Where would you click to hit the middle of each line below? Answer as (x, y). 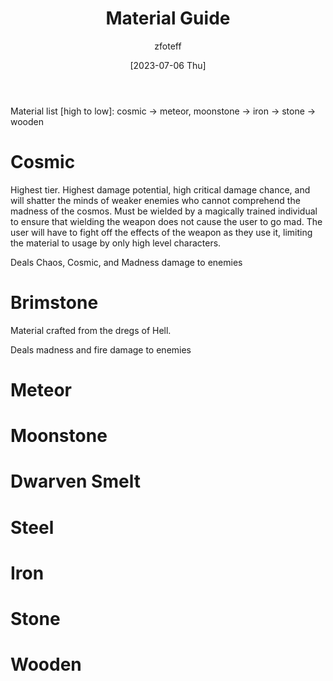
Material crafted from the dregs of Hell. (91, 330)
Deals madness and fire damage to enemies (101, 349)
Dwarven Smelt (75, 481)
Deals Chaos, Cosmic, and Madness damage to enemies (126, 262)
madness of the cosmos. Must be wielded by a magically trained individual (164, 211)
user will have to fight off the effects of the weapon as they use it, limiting (161, 232)
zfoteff (168, 46)
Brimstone (54, 303)
